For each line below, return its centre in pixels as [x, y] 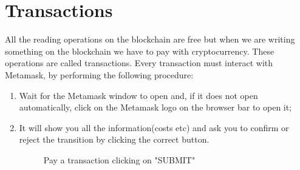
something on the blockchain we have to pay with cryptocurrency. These [140, 51]
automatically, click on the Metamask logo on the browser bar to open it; [155, 107]
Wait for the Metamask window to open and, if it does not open [138, 95]
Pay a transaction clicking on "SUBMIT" [119, 159]
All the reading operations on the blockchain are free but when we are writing [150, 39]
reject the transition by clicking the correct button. [114, 139]
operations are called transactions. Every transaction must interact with [139, 63]
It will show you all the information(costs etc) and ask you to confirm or [154, 127]
